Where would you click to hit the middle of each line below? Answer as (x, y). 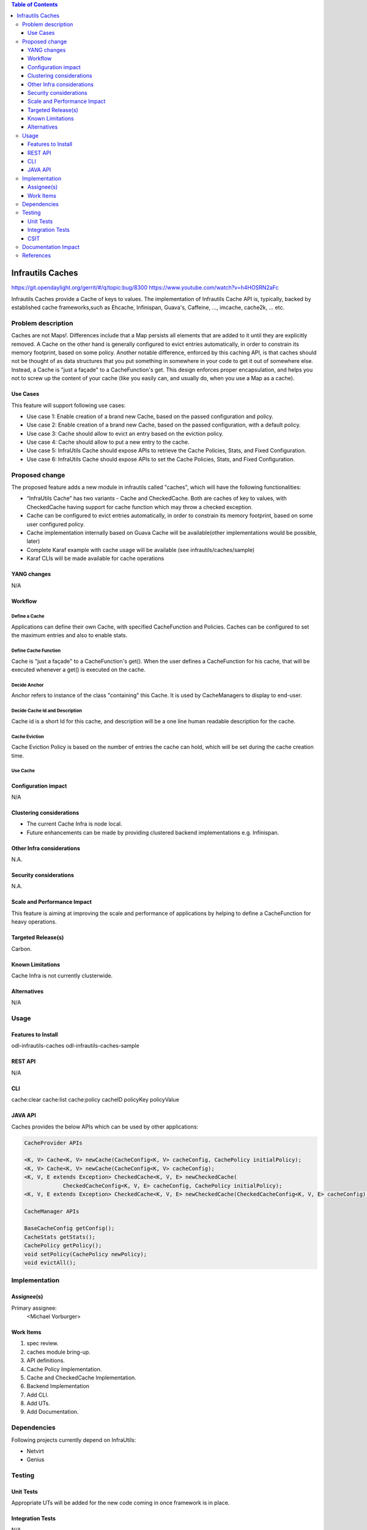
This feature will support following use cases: (69, 405)
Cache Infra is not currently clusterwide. (62, 976)
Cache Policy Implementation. (64, 1369)
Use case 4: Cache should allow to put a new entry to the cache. (108, 442)
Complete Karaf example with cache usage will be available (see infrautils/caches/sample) (141, 550)
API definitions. (46, 1360)
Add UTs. (38, 1403)
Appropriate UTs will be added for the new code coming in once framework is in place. (120, 1503)
